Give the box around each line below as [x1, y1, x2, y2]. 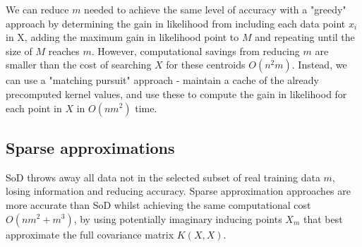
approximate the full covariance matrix [6, 227, 174, 241]
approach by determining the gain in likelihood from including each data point [6, 16, 346, 30]
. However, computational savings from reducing [91, 43, 300, 58]
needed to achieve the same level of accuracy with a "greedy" [84, 2, 346, 16]
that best [303, 211, 343, 226]
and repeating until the [255, 30, 355, 44]
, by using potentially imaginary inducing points [73, 211, 282, 226]
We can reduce [6, 2, 69, 16]
